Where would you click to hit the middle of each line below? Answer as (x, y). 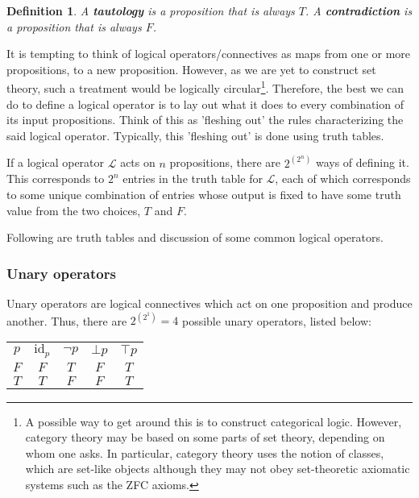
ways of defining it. (362, 162)
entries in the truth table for (193, 178)
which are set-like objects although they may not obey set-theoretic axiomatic (218, 469)
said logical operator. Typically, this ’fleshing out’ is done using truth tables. (195, 135)
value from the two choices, (74, 210)
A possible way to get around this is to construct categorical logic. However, (214, 421)
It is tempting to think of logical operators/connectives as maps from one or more (209, 54)
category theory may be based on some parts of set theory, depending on (205, 437)
